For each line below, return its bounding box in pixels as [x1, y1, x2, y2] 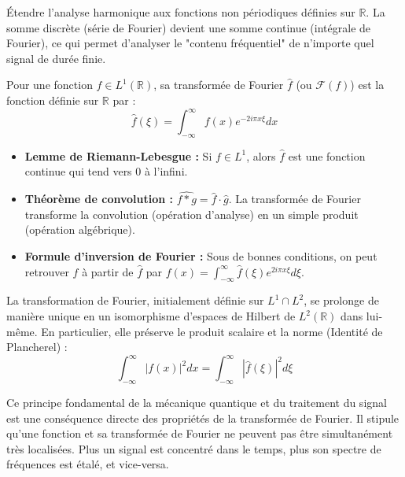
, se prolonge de [304, 292, 379, 309]
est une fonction [288, 147, 366, 164]
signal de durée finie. [6, 50, 106, 66]
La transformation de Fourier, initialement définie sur [6, 292, 264, 309]
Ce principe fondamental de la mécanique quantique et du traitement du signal [6, 394, 387, 411]
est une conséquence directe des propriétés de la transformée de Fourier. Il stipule [6, 409, 399, 426]
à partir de [82, 263, 134, 279]
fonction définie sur [6, 91, 99, 108]
